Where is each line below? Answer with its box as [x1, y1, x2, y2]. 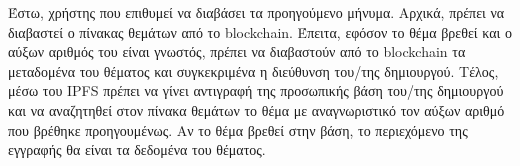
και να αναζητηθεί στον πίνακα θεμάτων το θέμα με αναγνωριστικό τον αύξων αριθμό [8, 99, 505, 120]
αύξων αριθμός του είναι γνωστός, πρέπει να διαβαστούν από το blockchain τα [8, 41, 466, 62]
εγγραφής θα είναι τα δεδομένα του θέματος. [8, 139, 266, 160]
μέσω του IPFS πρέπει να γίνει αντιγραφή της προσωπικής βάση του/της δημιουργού [8, 80, 504, 101]
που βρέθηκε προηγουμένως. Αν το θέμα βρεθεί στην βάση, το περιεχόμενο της [8, 119, 468, 140]
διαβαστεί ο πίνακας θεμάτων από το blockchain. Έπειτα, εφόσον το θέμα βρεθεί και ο [8, 21, 512, 42]
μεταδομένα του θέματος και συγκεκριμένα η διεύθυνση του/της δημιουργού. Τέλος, [8, 60, 499, 81]
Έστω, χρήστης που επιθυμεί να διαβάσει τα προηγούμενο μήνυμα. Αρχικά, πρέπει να [8, 2, 505, 22]
